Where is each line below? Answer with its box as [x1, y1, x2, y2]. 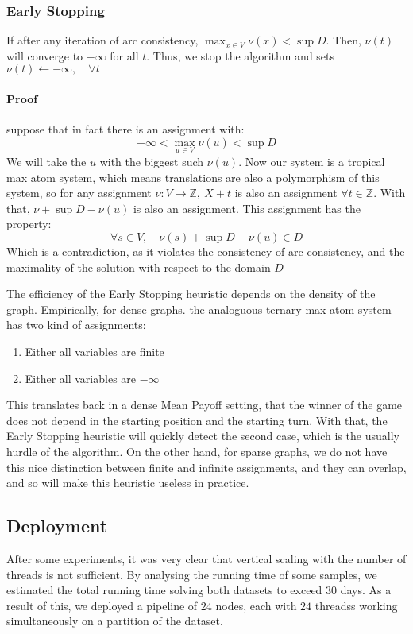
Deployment [6, 513, 108, 538]
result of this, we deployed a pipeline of [6, 597, 198, 613]
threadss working [315, 597, 398, 613]
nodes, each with [215, 597, 297, 613]
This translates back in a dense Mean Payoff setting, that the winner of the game [6, 396, 403, 413]
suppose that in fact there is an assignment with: [6, 121, 245, 137]
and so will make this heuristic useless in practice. [6, 474, 249, 491]
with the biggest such [99, 153, 204, 170]
